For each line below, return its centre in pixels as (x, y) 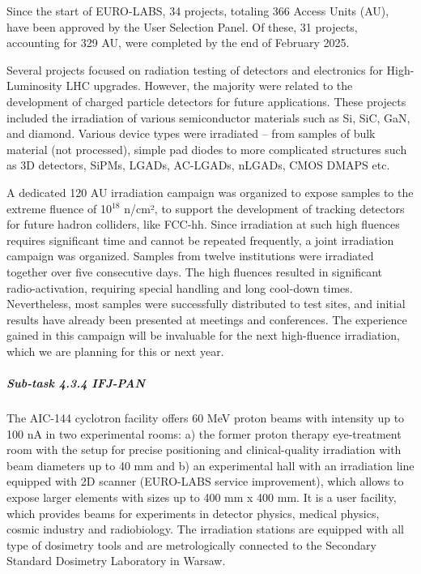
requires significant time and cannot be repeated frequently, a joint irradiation (200, 240)
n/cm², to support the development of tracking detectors (264, 208)
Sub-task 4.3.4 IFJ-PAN (76, 383)
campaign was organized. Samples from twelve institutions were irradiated (190, 256)
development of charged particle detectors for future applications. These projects (206, 101)
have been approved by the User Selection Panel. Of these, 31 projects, (182, 26)
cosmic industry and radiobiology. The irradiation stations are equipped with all (205, 529)
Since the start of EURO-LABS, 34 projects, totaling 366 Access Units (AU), (198, 11)
